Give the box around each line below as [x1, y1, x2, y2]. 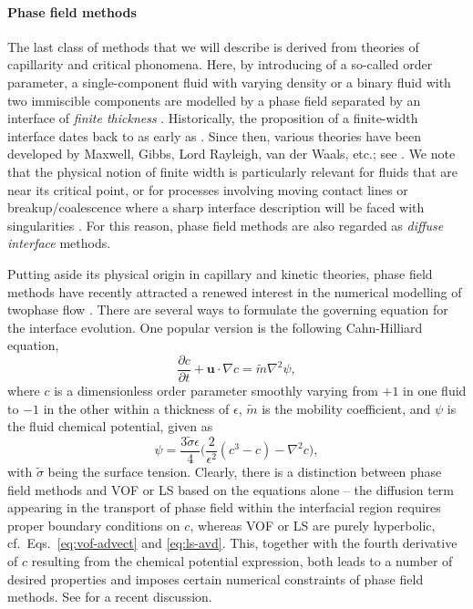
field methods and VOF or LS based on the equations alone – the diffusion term [7, 480, 454, 499]
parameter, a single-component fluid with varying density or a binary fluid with [7, 72, 451, 91]
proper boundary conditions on [7, 515, 180, 534]
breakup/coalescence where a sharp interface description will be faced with [7, 198, 425, 217]
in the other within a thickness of [43, 398, 230, 418]
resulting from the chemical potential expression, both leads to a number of [31, 551, 453, 570]
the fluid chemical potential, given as [7, 417, 213, 436]
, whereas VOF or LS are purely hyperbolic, [190, 515, 436, 534]
